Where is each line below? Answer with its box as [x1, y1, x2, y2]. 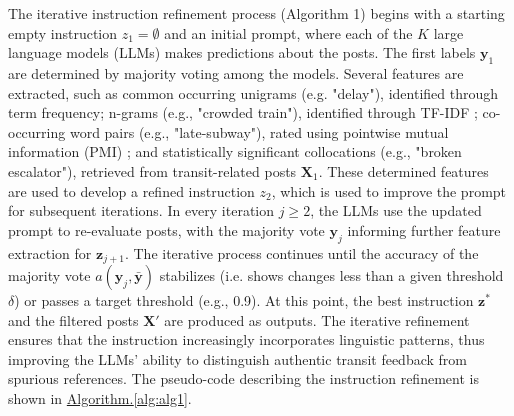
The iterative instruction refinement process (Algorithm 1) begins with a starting [8, 3, 505, 23]
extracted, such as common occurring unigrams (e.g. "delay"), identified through [8, 82, 499, 103]
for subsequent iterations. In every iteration [8, 200, 275, 221]
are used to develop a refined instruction [8, 180, 255, 201]
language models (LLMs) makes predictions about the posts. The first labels [8, 42, 476, 63]
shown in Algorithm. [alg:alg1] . [8, 387, 192, 408]
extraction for [8, 242, 92, 263]
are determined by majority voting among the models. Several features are [8, 62, 464, 83]
